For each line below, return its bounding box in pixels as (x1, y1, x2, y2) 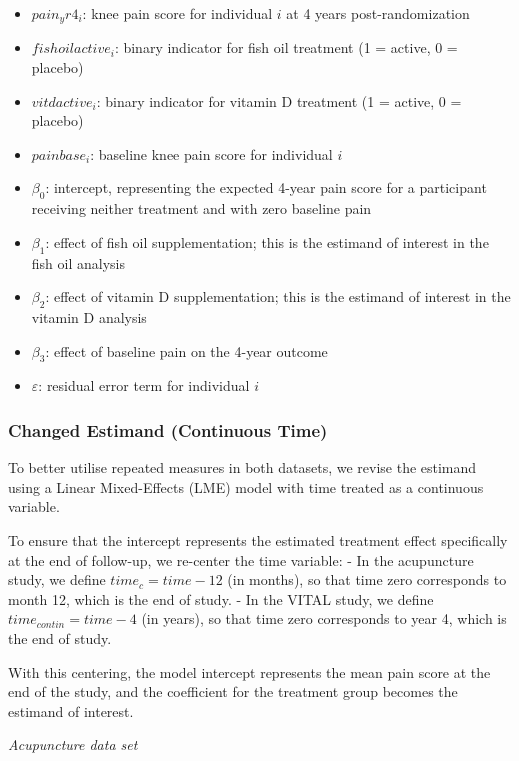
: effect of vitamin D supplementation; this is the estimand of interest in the (45, 286, 511, 307)
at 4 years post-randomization (286, 3, 470, 23)
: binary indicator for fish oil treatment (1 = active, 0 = (114, 37, 458, 58)
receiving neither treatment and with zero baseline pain (31, 198, 372, 219)
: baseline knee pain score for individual (90, 143, 333, 164)
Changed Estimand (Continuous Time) (8, 417, 328, 442)
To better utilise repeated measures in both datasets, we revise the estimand (8, 457, 477, 478)
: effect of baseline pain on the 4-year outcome (45, 340, 328, 361)
